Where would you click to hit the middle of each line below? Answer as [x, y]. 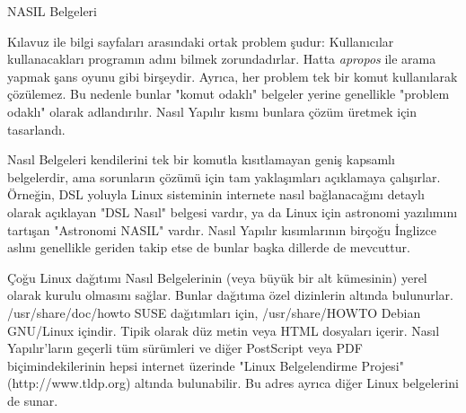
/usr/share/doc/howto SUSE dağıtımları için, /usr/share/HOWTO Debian [214, 312]
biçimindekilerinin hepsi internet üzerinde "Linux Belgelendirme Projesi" [206, 365]
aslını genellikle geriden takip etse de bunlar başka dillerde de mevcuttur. [209, 247]
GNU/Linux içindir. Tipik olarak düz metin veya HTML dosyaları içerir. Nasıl [224, 330]
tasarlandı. [36, 129]
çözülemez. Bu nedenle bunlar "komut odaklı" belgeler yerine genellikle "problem [229, 94]
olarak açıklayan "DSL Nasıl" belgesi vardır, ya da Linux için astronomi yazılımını [233, 211]
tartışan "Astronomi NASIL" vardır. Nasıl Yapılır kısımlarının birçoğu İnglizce [222, 229]
